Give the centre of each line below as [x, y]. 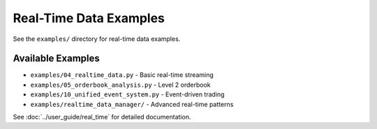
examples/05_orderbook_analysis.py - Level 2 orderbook [120, 85]
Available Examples [57, 59]
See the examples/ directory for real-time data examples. [97, 39]
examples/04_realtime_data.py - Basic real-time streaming [122, 75]
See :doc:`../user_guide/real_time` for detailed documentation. [102, 117]
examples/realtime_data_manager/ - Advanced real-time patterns [132, 104]
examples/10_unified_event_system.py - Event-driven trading [127, 94]
